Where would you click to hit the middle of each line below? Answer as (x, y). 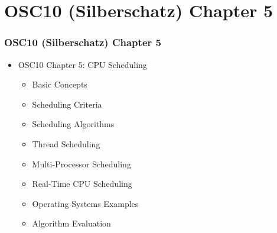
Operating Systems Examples (85, 203)
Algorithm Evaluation (71, 223)
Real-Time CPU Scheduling (82, 184)
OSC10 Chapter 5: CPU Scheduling (82, 64)
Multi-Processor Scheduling (82, 164)
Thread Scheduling (66, 143)
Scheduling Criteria (67, 104)
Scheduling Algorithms (73, 124)
